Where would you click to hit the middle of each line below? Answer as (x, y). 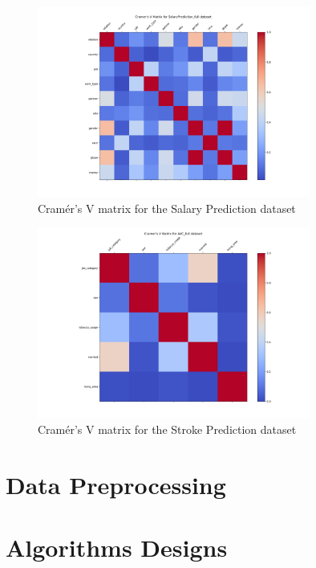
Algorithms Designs (117, 548)
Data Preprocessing (116, 484)
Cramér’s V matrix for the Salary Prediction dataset (167, 208)
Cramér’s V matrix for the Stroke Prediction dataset (167, 429)
